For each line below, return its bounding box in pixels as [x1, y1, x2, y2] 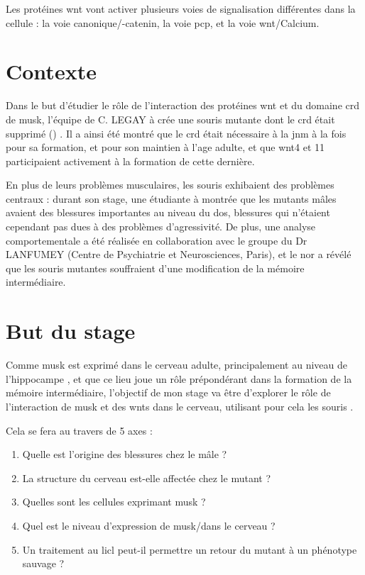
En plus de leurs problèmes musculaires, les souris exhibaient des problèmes [6, 177, 334, 192]
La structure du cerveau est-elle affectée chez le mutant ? [22, 470, 271, 485]
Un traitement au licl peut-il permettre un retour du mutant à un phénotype [22, 542, 357, 557]
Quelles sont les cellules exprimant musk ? [22, 494, 206, 509]
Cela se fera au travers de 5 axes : [6, 423, 153, 437]
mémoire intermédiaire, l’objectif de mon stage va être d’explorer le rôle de [6, 385, 331, 400]
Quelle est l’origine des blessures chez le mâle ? [22, 447, 227, 462]
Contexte [6, 57, 97, 86]
